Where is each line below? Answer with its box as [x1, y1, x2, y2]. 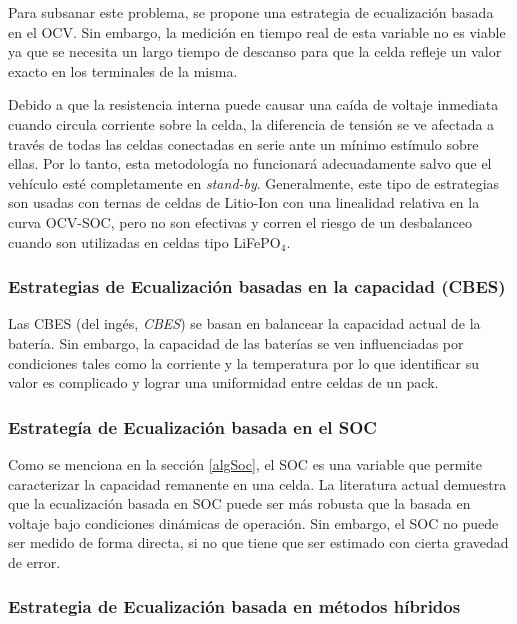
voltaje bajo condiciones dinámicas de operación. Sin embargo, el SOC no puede [8, 512, 499, 533]
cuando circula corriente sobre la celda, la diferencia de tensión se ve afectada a [8, 113, 495, 134]
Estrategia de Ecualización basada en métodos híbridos [8, 594, 461, 619]
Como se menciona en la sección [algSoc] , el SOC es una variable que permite [8, 453, 482, 474]
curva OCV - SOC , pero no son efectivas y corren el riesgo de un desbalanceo [8, 211, 473, 232]
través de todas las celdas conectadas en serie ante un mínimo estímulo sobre [8, 133, 479, 154]
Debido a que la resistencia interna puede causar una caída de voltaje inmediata [8, 94, 499, 115]
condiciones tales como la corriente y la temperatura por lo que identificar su [8, 352, 480, 373]
